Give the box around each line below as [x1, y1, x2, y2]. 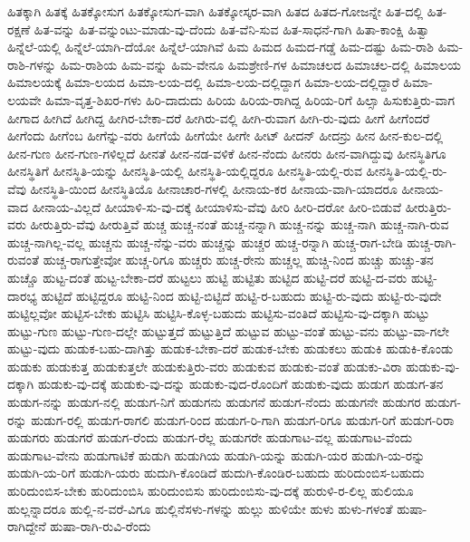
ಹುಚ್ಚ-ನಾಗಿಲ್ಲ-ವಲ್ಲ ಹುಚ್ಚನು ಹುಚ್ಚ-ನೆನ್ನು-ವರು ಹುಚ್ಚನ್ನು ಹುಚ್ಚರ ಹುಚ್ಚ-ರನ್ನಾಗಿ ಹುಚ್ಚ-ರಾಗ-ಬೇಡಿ [7, 232, 403, 251]
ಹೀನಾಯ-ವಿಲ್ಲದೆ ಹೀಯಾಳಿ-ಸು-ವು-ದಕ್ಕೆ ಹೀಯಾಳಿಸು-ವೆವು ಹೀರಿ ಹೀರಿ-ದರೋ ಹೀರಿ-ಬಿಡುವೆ [32, 197, 401, 216]
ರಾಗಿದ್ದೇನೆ [7, 517, 46, 536]
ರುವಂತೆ [7, 250, 40, 269]
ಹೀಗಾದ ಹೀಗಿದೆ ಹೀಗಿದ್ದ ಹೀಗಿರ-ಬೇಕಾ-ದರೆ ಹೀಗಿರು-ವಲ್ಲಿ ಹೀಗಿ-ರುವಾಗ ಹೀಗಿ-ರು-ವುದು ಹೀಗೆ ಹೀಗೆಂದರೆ [7, 108, 430, 127]
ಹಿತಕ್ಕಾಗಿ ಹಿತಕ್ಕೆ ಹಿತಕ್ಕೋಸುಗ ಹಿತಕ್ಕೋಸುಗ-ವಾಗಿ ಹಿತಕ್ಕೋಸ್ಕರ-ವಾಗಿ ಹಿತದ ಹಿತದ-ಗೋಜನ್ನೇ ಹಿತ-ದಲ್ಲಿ [7, 2, 424, 20]
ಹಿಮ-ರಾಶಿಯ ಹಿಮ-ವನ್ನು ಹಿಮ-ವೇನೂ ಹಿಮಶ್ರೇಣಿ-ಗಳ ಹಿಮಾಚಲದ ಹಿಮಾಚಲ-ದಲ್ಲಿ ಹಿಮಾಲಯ [60, 54, 462, 73]
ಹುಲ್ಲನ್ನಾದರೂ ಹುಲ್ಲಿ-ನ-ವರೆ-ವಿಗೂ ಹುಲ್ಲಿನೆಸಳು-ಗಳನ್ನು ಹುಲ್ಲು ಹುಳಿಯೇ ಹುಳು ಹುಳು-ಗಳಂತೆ [7, 498, 393, 518]
